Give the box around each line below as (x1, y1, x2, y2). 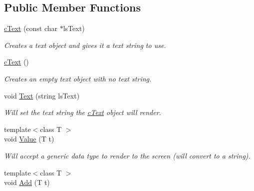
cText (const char (4, 23, 58, 33)
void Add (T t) (4, 177, 50, 187)
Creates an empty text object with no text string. (4, 73, 152, 83)
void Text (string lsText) (4, 90, 80, 100)
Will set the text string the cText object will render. (4, 107, 161, 117)
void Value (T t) (4, 133, 54, 144)
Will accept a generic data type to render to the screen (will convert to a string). (4, 150, 251, 160)
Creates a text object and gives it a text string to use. (4, 39, 166, 50)
